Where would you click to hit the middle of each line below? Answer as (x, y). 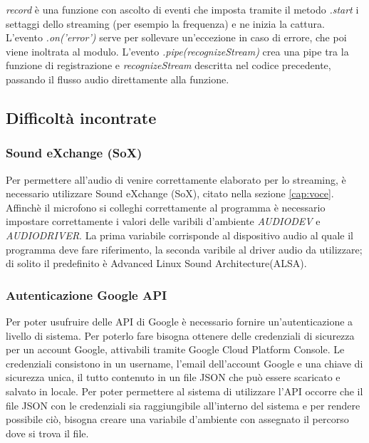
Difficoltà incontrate (81, 117)
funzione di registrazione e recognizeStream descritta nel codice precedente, (168, 65)
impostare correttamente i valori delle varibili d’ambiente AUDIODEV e (163, 221)
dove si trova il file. (47, 433)
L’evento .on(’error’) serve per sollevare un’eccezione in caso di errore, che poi (176, 37)
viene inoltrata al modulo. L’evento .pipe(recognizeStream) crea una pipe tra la (177, 51)
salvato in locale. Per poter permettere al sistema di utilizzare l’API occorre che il (184, 391)
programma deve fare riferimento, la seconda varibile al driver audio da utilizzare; (184, 249)
